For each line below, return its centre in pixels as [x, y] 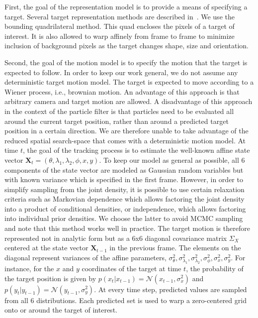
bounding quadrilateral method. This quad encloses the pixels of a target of [120, 26]
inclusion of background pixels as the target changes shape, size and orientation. [127, 46]
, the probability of [215, 268]
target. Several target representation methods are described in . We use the [120, 16]
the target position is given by [50, 278]
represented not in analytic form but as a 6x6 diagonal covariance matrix [116, 238]
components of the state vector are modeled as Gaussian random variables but [124, 169]
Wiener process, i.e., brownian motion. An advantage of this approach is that [122, 91]
